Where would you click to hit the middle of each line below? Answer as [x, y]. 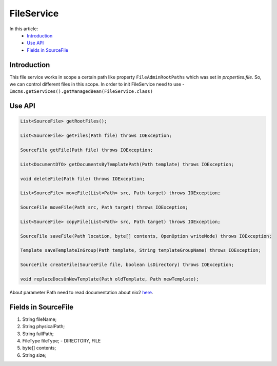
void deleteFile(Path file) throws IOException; [83, 179]
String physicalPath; [44, 327]
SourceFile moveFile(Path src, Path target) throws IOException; [104, 207]
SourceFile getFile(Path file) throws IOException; [87, 150]
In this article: [24, 29]
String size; [34, 355]
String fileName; [39, 319]
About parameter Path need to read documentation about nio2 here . [81, 292]
